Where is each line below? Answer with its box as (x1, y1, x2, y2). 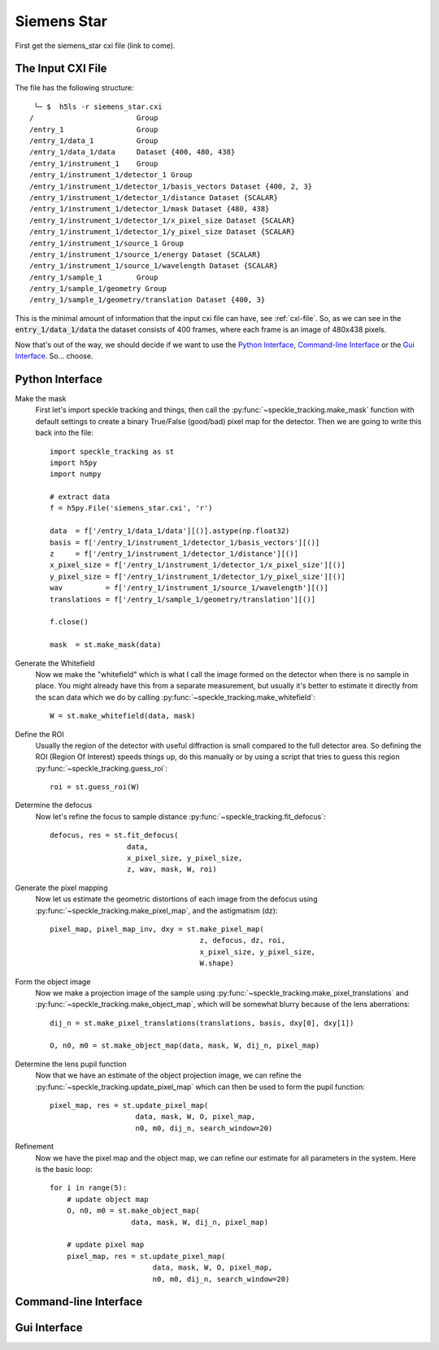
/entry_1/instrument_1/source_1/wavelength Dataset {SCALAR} (29, 261, 278, 271)
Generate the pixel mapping (15, 883, 108, 892)
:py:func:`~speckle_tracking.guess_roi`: (35, 763, 168, 773)
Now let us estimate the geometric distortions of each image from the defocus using (35, 894, 318, 904)
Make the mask (15, 393, 67, 403)
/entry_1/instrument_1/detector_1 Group (29, 171, 193, 180)
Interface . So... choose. (15, 351, 93, 361)
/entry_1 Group (29, 124, 159, 134)
